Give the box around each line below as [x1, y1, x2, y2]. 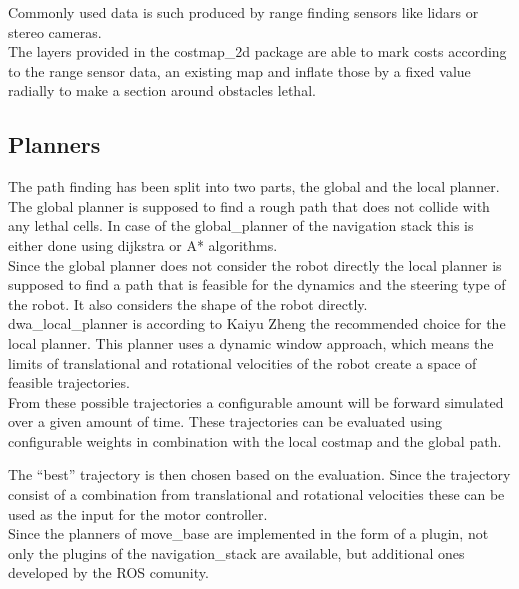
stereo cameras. [8, 21, 102, 42]
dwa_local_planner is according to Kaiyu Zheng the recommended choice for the [8, 313, 506, 334]
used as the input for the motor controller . [8, 503, 268, 524]
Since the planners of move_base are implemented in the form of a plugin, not [8, 523, 489, 544]
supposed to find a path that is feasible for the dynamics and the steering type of [8, 274, 506, 295]
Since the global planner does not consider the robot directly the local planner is [8, 254, 502, 275]
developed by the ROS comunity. [8, 562, 209, 583]
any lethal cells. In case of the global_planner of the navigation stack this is [8, 215, 474, 236]
